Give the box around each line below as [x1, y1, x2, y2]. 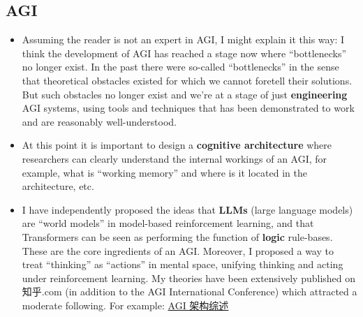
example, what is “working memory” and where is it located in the [22, 165, 307, 179]
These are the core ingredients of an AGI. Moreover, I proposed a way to [22, 243, 334, 258]
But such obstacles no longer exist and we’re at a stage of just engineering [22, 87, 348, 101]
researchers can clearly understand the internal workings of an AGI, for [22, 151, 327, 165]
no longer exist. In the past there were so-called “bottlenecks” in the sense [22, 59, 339, 74]
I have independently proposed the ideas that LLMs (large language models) [22, 202, 353, 216]
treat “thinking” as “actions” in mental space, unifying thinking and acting [22, 257, 343, 272]
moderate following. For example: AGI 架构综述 [22, 297, 229, 312]
